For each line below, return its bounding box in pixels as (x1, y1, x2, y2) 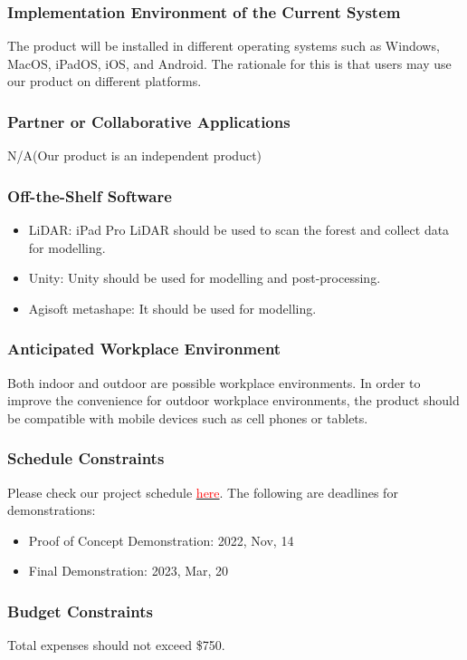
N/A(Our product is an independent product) (7, 146, 262, 165)
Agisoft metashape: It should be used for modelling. (28, 298, 317, 317)
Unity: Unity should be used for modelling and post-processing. (28, 268, 381, 287)
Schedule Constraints (7, 447, 165, 470)
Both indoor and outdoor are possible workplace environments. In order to (7, 373, 421, 392)
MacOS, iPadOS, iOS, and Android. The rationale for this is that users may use (7, 53, 452, 73)
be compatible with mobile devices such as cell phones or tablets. (7, 408, 368, 427)
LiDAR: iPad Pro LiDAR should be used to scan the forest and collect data (28, 220, 450, 239)
